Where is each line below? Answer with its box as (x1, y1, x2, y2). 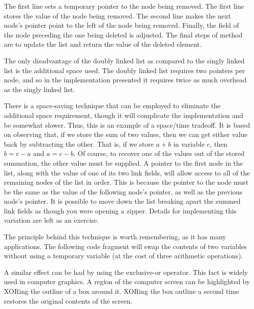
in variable (173, 138, 205, 149)
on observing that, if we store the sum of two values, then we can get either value (4, 129, 248, 139)
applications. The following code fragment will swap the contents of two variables (4, 241, 247, 251)
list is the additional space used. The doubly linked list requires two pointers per (4, 65, 245, 75)
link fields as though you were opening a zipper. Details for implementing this (4, 205, 237, 215)
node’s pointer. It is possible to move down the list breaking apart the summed (4, 196, 241, 206)
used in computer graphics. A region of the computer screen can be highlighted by (4, 276, 250, 287)
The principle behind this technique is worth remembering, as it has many (4, 232, 226, 242)
